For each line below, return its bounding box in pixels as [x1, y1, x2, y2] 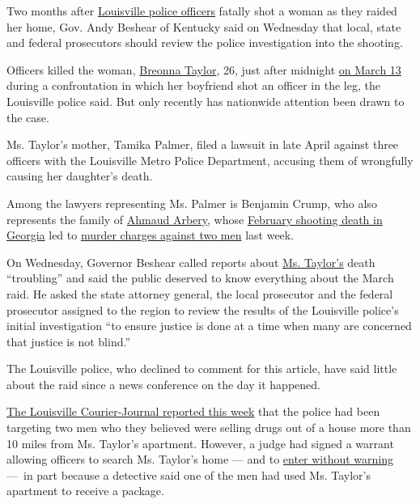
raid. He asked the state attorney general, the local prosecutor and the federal [6, 285, 393, 302]
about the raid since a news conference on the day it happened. [6, 375, 320, 392]
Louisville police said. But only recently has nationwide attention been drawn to [6, 92, 405, 109]
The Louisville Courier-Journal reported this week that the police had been [6, 403, 380, 420]
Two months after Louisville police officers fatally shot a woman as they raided [6, 2, 397, 19]
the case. [6, 108, 49, 125]
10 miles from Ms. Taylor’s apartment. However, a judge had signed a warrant [6, 434, 394, 451]
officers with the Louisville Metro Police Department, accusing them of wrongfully [6, 151, 414, 168]
